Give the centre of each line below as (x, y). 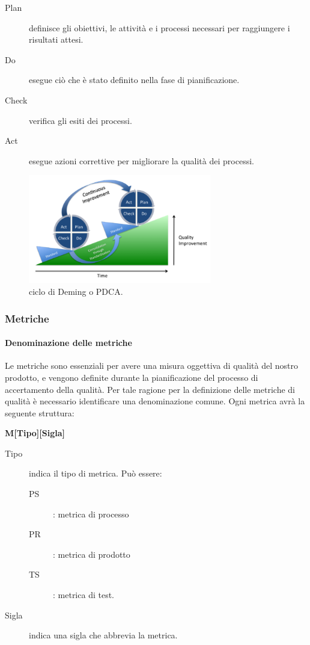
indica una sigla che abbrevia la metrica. (103, 635)
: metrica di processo (91, 514)
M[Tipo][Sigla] (35, 433)
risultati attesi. (56, 39)
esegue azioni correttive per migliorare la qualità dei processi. (141, 160)
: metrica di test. (84, 595)
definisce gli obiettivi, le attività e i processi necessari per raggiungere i (160, 27)
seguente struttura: (40, 412)
